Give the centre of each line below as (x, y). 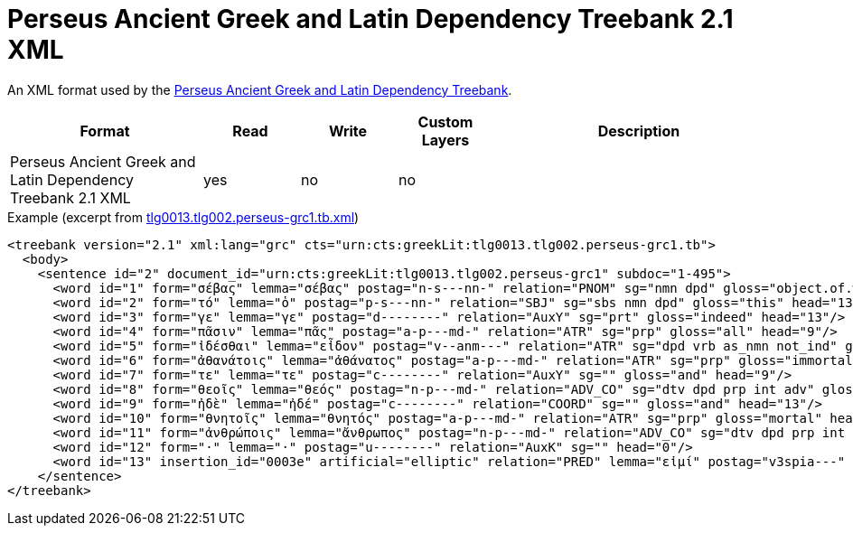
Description (639, 131)
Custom (445, 122)
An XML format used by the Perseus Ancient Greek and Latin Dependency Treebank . (260, 89)
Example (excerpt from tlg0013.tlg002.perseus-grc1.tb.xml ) (183, 217)
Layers (445, 140)
